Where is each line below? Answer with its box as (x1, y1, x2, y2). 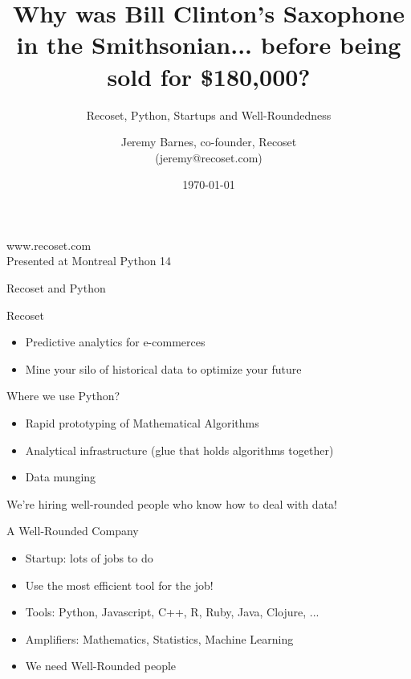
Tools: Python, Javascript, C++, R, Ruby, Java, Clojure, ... (25, 603, 319, 620)
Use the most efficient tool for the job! (25, 576, 214, 593)
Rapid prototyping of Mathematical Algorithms (25, 415, 259, 432)
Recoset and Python (6, 280, 106, 297)
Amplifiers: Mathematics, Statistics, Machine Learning (25, 630, 294, 647)
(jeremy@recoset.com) (155, 149, 262, 166)
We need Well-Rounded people (25, 657, 177, 674)
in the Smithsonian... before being (16, 28, 401, 61)
